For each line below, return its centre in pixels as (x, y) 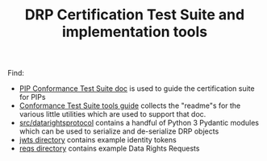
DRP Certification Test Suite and (135, 15)
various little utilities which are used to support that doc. (113, 114)
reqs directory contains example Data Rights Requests (109, 149)
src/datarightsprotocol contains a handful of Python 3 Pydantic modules (139, 123)
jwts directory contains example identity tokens (98, 140)
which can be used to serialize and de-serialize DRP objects (119, 131)
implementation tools (135, 32)
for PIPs (32, 97)
